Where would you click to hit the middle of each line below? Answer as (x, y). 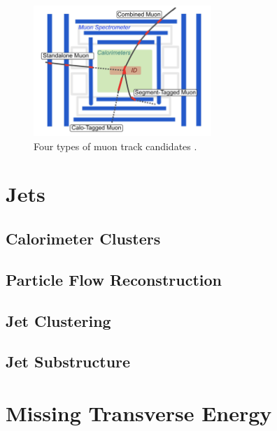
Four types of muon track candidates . (115, 146)
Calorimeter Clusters (83, 239)
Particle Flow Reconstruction (114, 279)
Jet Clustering (58, 320)
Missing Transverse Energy (139, 412)
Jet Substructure (68, 361)
